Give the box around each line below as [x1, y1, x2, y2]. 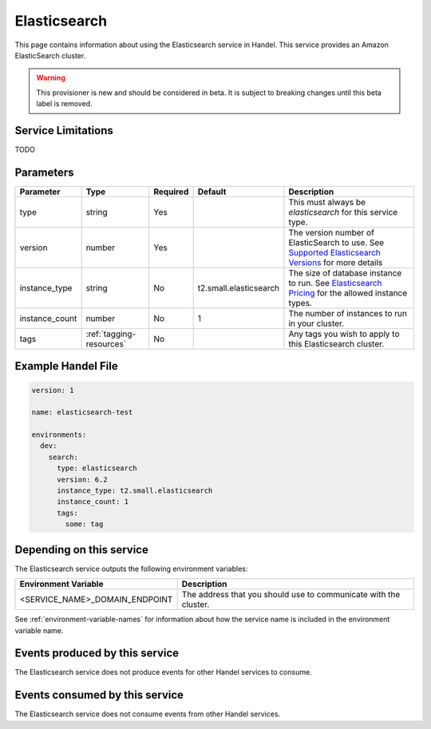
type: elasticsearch [57, 464, 137, 473]
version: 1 [31, 386, 74, 394]
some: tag [65, 520, 104, 529]
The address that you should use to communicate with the [181, 589, 401, 600]
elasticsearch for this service [288, 206, 398, 217]
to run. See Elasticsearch [288, 277, 382, 288]
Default [197, 186, 227, 197]
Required [153, 186, 189, 197]
